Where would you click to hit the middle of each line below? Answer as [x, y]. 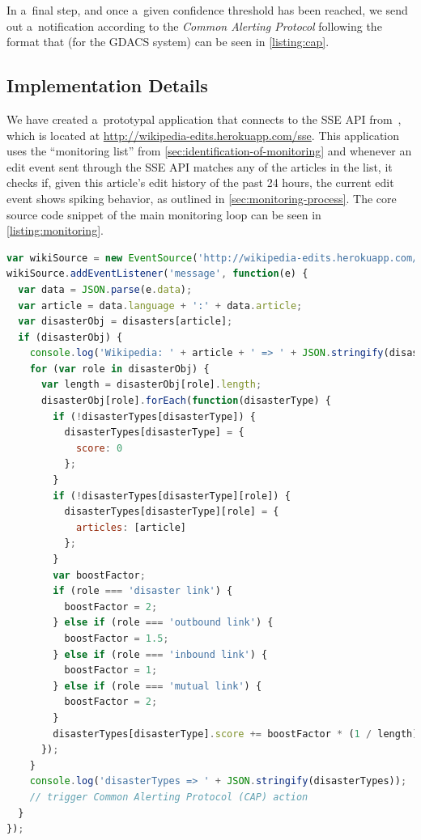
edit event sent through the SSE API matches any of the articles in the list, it [200, 166]
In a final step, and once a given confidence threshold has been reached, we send [207, 10]
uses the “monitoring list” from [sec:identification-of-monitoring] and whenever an [209, 151]
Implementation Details [107, 85]
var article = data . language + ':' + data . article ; [160, 305]
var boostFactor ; [99, 575]
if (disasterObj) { [70, 337]
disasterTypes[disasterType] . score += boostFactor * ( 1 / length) [236, 734]
